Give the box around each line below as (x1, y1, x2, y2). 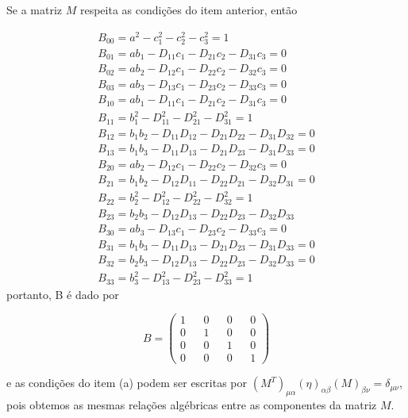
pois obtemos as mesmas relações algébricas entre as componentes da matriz (6, 397, 377, 413)
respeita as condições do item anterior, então (79, 2, 298, 17)
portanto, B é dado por (6, 286, 119, 302)
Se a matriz (6, 2, 63, 17)
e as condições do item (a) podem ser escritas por (6, 374, 248, 391)
